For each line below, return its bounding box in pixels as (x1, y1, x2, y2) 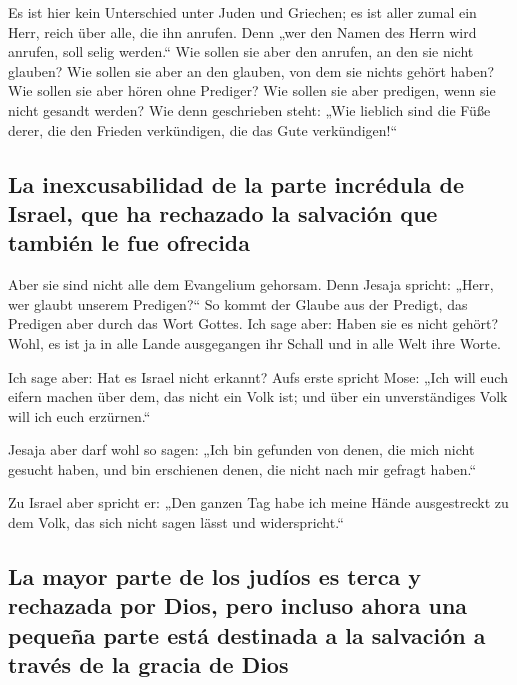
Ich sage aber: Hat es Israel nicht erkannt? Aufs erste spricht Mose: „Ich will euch (8, 366, 508, 387)
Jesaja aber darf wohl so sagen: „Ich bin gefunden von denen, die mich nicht (8, 439, 475, 460)
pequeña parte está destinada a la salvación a (8, 619, 486, 650)
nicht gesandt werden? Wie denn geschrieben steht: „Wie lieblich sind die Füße (8, 99, 491, 120)
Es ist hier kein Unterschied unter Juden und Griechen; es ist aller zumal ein (8, 2, 477, 22)
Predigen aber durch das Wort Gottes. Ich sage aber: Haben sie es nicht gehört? (8, 313, 499, 334)
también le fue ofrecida (8, 227, 250, 258)
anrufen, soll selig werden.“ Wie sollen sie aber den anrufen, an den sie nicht (8, 41, 474, 62)
